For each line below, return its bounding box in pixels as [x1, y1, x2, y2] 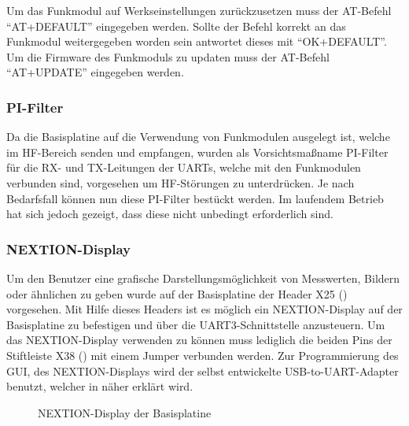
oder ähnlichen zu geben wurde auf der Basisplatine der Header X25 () [6, 285, 348, 302]
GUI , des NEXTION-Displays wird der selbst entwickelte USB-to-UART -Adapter [6, 362, 399, 379]
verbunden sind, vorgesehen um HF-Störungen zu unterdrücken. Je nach [6, 174, 355, 191]
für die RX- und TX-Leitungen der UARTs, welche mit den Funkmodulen [6, 159, 361, 176]
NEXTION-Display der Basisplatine [38, 404, 212, 420]
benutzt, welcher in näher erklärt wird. [6, 378, 193, 395]
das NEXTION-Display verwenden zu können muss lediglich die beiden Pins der [6, 332, 392, 348]
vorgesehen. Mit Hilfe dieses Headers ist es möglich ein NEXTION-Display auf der [6, 301, 403, 317]
